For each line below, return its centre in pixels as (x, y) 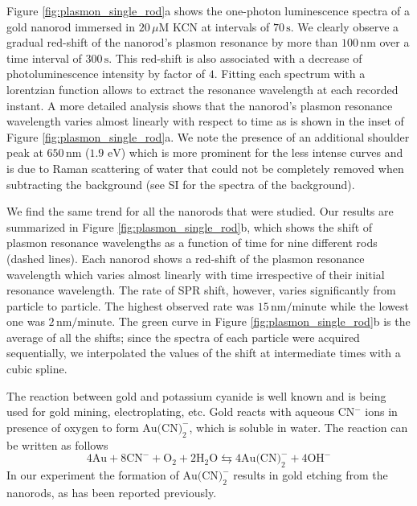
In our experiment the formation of (93, 475)
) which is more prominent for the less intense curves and (262, 152)
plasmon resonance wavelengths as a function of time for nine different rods (192, 243)
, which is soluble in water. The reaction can (298, 427)
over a (395, 42)
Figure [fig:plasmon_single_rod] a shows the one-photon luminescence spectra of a (208, 10)
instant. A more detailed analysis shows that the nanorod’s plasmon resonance (200, 105)
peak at (25, 152)
